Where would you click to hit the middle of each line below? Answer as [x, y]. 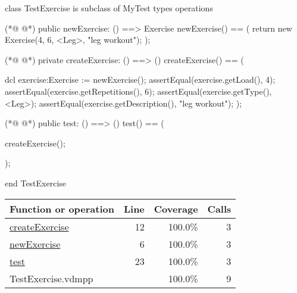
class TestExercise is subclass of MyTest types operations [109, 8]
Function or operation [62, 208]
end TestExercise [36, 183]
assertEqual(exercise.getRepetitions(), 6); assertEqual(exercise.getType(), [138, 91]
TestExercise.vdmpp [51, 278]
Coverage [176, 208]
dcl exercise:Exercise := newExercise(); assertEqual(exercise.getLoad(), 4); [140, 80]
